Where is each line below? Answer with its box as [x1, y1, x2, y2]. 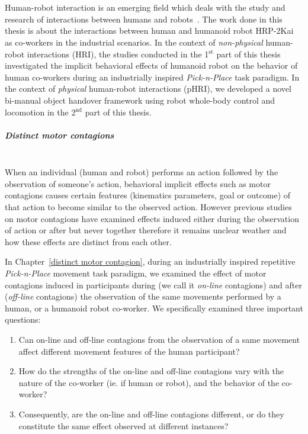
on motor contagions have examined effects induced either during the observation [5, 212, 299, 224]
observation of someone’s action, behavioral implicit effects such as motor [5, 177, 271, 189]
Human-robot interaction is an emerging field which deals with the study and [5, 1, 285, 14]
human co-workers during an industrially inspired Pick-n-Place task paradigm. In [5, 70, 300, 83]
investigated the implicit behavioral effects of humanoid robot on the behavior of [5, 59, 298, 72]
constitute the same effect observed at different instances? [18, 419, 229, 432]
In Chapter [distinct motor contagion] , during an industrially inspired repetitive [5, 255, 296, 268]
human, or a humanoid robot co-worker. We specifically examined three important [5, 301, 303, 314]
